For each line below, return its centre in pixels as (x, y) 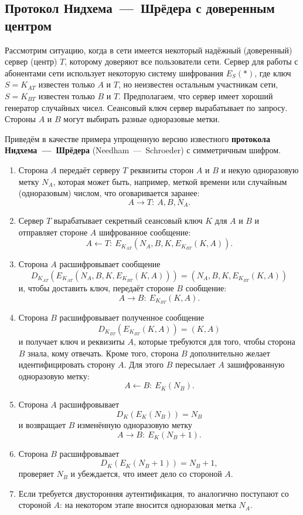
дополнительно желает (230, 353)
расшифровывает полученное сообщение (132, 317)
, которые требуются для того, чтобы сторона (214, 341)
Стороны (20, 119)
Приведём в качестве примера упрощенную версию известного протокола (137, 138)
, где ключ (273, 73)
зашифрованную (256, 364)
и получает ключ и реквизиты (72, 341)
